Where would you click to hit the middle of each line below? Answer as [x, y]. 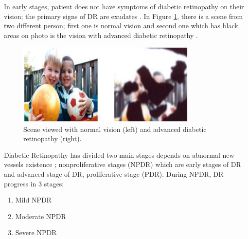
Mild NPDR [33, 200]
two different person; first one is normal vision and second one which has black [121, 26]
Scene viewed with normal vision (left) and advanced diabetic [115, 129]
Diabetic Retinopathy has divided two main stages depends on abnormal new [119, 155]
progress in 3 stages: [34, 183]
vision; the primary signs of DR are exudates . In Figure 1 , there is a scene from [124, 16]
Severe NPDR [36, 232]
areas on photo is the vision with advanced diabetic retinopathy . [101, 35]
